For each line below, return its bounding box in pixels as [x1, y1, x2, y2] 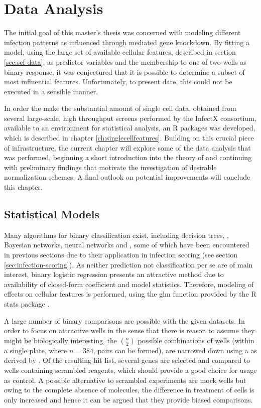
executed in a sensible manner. [4, 86, 98, 96]
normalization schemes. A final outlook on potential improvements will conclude [4, 172, 250, 182]
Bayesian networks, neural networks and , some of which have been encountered [4, 239, 249, 250]
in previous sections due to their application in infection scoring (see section [4, 249, 237, 260]
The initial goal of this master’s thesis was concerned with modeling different [4, 27, 241, 38]
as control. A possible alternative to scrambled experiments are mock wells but [4, 374, 246, 385]
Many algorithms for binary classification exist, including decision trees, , [4, 229, 229, 240]
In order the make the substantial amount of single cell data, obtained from [4, 103, 236, 113]
